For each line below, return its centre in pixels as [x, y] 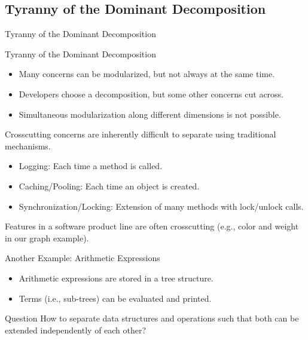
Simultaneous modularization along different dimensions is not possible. [150, 114]
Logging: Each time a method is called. [91, 166]
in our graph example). [47, 238]
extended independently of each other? [76, 330]
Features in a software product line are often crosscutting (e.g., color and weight [152, 226]
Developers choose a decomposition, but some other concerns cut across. [151, 94]
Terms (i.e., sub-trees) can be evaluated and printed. [115, 298]
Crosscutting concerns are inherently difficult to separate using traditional [141, 134]
